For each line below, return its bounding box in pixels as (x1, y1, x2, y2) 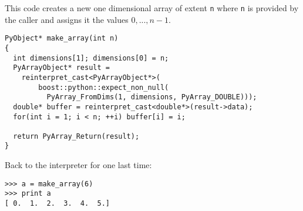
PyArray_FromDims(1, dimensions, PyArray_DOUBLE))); (46, 93, 257, 102)
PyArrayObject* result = (13, 63, 110, 72)
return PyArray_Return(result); (13, 132, 140, 140)
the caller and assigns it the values (5, 13, 129, 25)
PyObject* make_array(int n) (5, 34, 119, 43)
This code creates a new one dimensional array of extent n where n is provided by (5, 2, 299, 14)
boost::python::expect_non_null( (38, 83, 169, 92)
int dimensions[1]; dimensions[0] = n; (13, 53, 169, 62)
